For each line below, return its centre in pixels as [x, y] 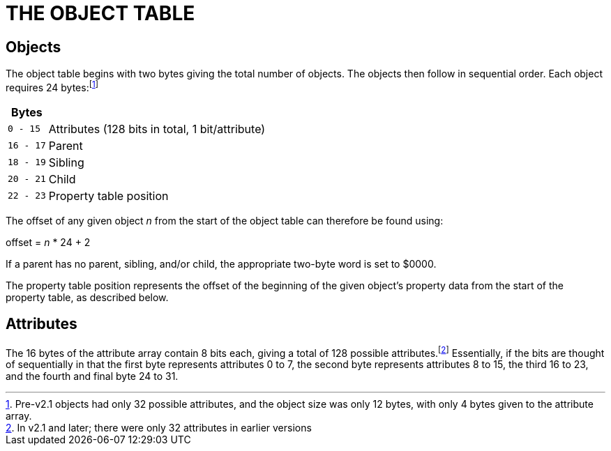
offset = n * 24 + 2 [48, 242]
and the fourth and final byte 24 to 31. [92, 376]
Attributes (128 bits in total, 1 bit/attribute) [157, 129]
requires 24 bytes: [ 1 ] [52, 86]
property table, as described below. [87, 297]
